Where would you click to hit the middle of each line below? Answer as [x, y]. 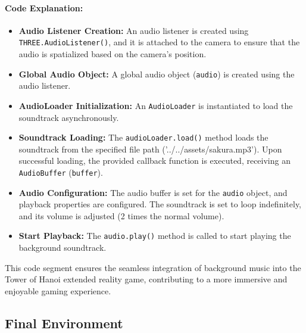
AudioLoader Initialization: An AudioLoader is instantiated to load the [156, 105]
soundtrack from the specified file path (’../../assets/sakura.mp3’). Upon [150, 149]
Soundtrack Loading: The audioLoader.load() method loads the [143, 137]
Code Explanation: [44, 7]
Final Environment [64, 323]
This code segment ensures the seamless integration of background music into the [153, 267]
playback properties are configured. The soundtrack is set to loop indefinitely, [160, 204]
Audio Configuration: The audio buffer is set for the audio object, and [153, 192]
